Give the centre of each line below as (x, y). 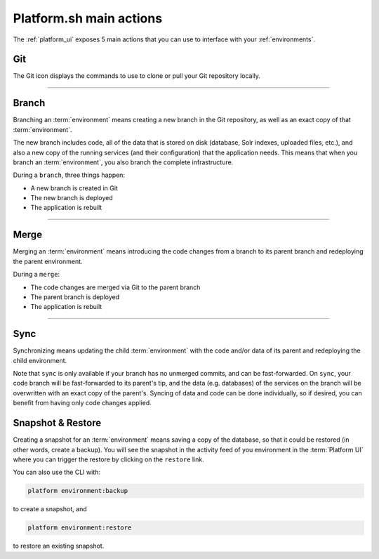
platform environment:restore (80, 528)
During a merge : (36, 275)
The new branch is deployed (72, 198)
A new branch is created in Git (74, 188)
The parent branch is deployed (75, 297)
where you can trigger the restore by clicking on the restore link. (108, 459)
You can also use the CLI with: (57, 472)
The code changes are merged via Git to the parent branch (115, 287)
